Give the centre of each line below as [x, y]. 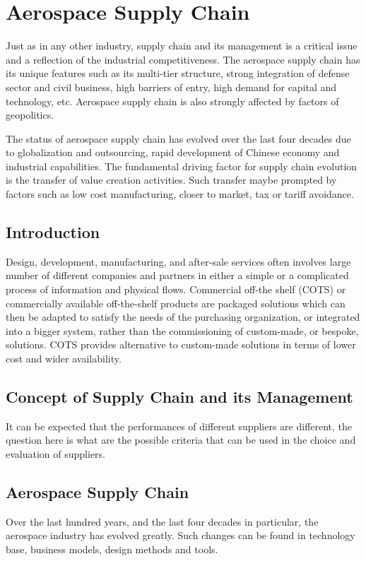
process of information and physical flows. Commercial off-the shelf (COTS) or [176, 289]
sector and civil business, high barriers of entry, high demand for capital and [171, 87]
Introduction [53, 232]
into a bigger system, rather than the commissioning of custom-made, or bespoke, [182, 330]
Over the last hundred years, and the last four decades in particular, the [162, 521]
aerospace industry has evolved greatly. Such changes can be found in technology [181, 535]
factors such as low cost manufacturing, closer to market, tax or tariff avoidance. [180, 194]
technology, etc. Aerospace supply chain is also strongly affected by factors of [172, 101]
